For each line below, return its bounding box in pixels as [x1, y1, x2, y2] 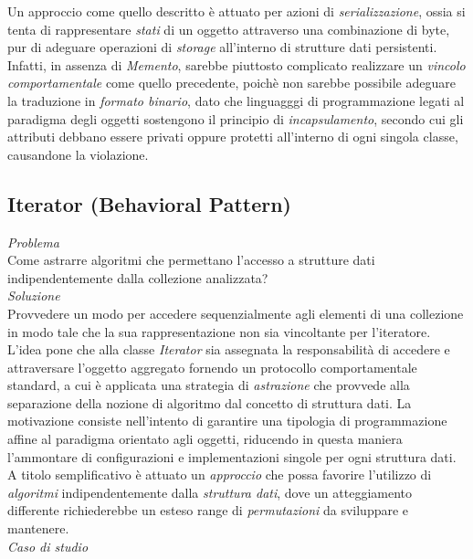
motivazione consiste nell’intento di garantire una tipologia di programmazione [7, 411, 447, 430]
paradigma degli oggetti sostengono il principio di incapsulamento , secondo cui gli [7, 109, 464, 128]
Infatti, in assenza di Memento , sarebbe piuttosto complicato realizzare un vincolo [7, 55, 466, 74]
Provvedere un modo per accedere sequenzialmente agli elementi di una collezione [7, 303, 464, 322]
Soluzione [7, 286, 60, 305]
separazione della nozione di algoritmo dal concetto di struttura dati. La [7, 393, 412, 412]
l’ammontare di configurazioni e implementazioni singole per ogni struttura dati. [7, 447, 457, 466]
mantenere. [7, 519, 69, 538]
